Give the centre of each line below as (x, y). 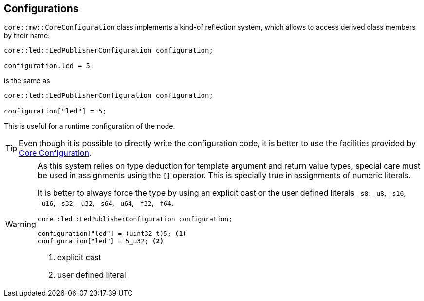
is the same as (27, 81)
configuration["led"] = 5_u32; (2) (101, 241)
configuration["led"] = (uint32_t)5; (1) (112, 234)
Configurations (41, 9)
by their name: (27, 36)
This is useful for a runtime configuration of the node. (90, 126)
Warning (21, 224)
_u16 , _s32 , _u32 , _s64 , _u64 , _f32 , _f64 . (106, 203)
